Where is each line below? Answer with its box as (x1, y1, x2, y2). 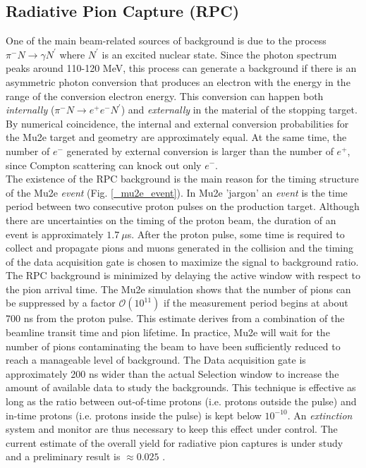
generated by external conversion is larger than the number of (66, 143, 334, 158)
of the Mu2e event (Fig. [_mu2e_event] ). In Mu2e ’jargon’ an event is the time (6, 185, 348, 199)
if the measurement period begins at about (164, 295, 348, 310)
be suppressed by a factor (6, 295, 116, 310)
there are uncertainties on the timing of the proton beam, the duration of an (6, 212, 336, 227)
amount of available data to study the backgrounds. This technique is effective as (6, 380, 356, 395)
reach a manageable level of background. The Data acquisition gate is (6, 352, 306, 367)
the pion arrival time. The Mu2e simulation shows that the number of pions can (6, 281, 351, 296)
